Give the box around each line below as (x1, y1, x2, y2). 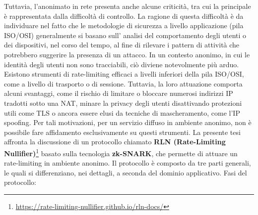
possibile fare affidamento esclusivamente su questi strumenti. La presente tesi (4, 127, 241, 137)
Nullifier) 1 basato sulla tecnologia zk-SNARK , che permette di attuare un (4, 146, 238, 158)
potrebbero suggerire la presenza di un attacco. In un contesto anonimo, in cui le (4, 49, 250, 59)
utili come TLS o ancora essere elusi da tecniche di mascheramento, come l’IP (4, 107, 240, 118)
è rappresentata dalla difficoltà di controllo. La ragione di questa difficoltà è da (4, 10, 244, 21)
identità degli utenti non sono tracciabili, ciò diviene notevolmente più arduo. (4, 59, 239, 69)
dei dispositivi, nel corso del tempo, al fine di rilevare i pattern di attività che (4, 40, 240, 50)
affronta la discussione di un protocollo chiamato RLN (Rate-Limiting (4, 136, 226, 147)
